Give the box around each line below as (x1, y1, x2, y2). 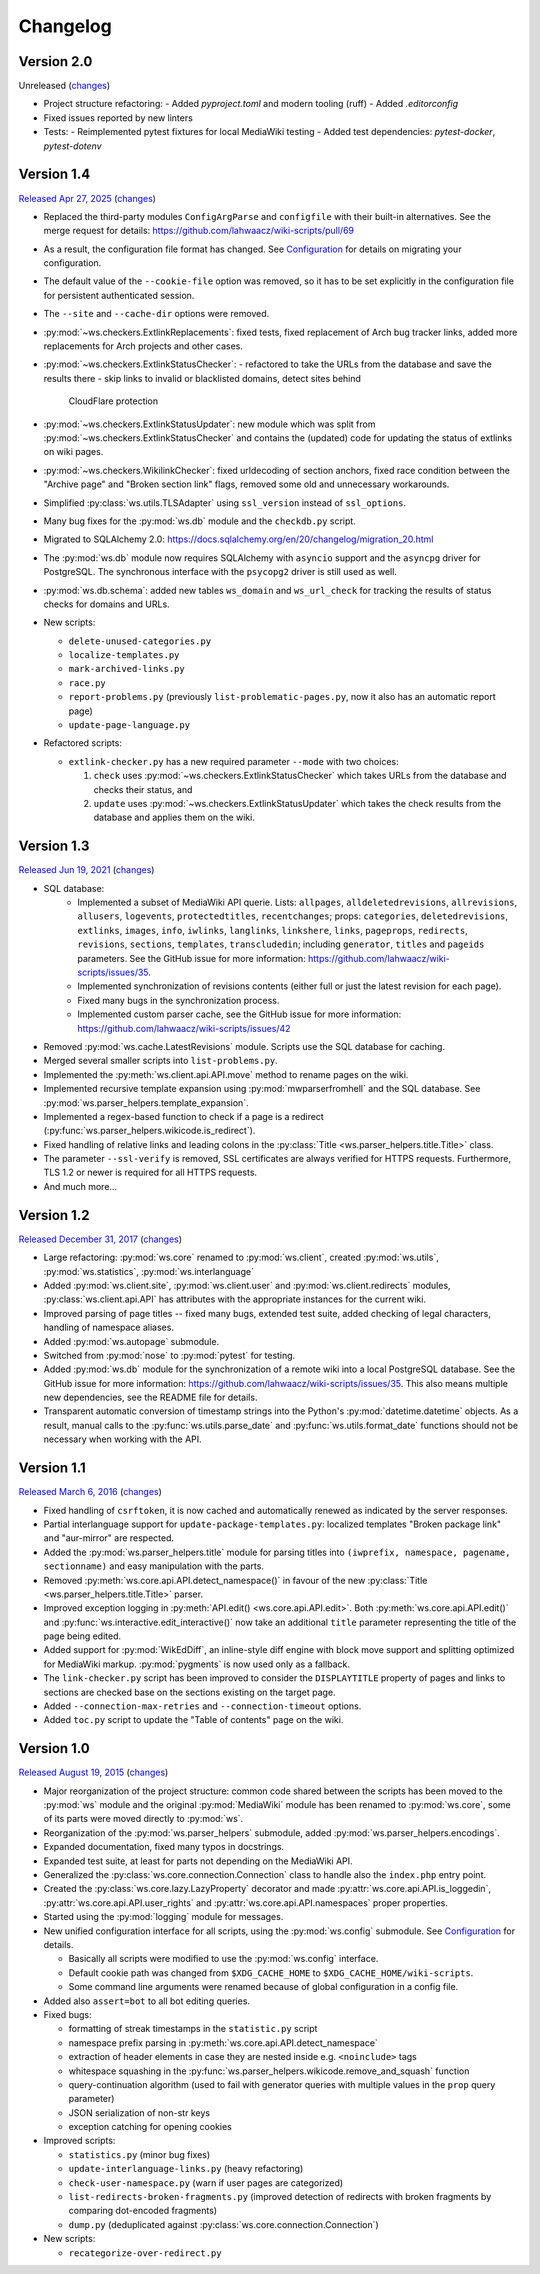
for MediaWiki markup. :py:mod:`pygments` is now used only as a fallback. (43, 1658, 350, 1670)
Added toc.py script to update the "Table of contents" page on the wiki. (43, 1714, 344, 1726)
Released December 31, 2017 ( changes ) (18, 1233, 183, 1245)
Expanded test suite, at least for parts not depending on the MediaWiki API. (43, 1855, 354, 1867)
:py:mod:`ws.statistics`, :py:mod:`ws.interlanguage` (43, 1265, 255, 1277)
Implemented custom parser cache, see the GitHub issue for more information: (77, 1008, 402, 1020)
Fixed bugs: (43, 2008, 92, 2020)
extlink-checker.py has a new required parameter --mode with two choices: (68, 755, 399, 767)
